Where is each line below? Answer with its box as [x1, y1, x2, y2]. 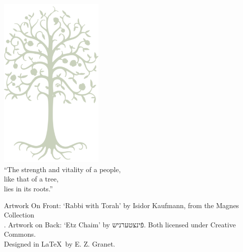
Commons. [4, 229, 36, 239]
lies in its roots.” [4, 183, 53, 194]
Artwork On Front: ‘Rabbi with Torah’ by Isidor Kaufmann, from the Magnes [4, 200, 239, 210]
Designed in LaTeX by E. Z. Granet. [4, 239, 115, 249]
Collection [4, 210, 34, 220]
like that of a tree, [4, 174, 59, 184]
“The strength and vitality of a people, [4, 164, 121, 174]
